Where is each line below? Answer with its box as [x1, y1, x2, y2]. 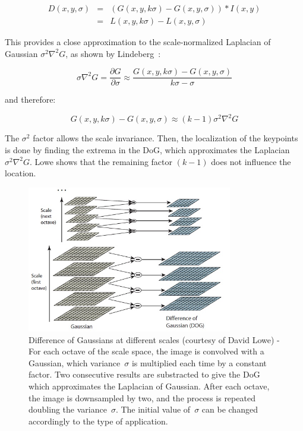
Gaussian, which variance [29, 356, 121, 369]
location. [5, 167, 36, 179]
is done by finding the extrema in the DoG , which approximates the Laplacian [5, 144, 290, 156]
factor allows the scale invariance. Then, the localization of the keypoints [33, 132, 298, 144]
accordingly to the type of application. [29, 414, 168, 427]
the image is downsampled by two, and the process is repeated [29, 391, 255, 404]
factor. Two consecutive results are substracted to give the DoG [29, 368, 260, 381]
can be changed [201, 403, 258, 416]
